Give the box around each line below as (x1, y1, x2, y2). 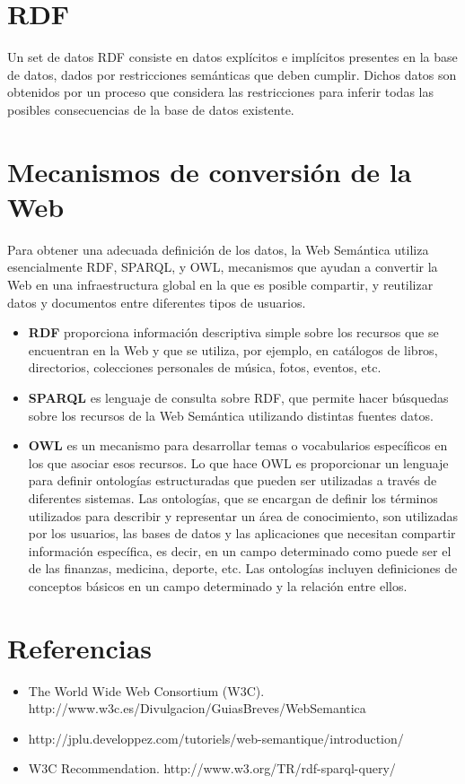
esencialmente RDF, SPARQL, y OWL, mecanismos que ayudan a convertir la (7, 257, 438, 276)
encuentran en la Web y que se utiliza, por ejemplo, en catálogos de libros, (28, 340, 438, 359)
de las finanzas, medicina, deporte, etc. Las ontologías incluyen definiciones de (28, 559, 458, 578)
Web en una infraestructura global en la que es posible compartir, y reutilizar (7, 275, 434, 293)
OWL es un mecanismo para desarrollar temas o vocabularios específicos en (28, 436, 448, 455)
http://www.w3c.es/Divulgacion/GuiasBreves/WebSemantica (28, 699, 366, 718)
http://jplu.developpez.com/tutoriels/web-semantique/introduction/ (28, 728, 404, 747)
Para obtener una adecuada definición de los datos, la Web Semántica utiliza (7, 240, 429, 258)
